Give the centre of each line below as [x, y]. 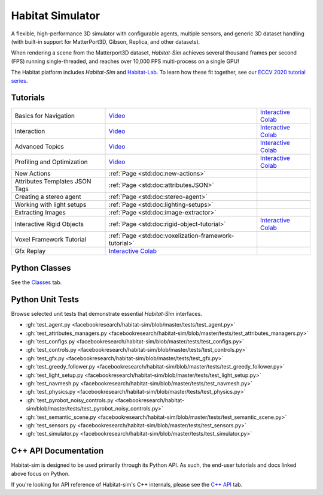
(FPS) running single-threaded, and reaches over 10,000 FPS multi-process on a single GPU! [125, 61]
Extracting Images [40, 213]
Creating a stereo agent [48, 197]
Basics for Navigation [45, 116]
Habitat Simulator [56, 16]
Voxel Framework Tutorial [51, 240]
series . [19, 80]
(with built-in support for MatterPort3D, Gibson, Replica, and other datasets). [106, 41]
